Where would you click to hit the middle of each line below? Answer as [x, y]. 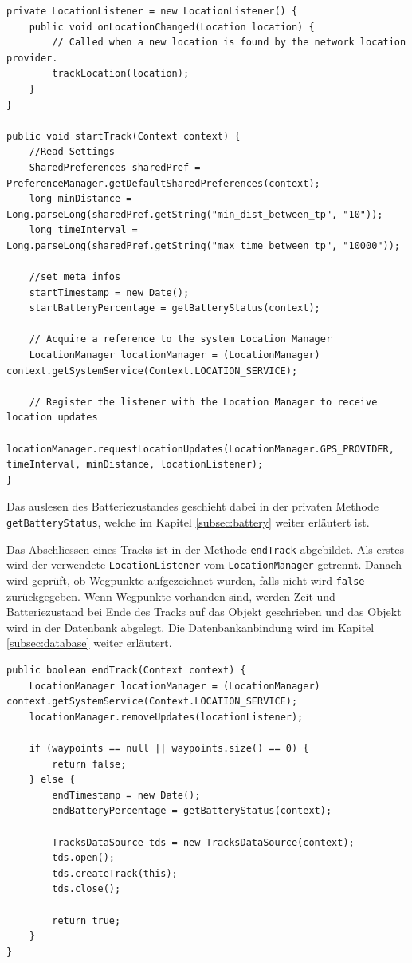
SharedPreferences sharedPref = [115, 167]
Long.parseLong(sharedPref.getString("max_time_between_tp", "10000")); [203, 245]
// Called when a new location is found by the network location [229, 43]
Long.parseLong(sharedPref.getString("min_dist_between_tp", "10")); [195, 214]
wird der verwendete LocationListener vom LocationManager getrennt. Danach [204, 564]
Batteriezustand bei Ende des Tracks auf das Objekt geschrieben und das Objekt [204, 612]
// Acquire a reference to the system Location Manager [180, 339]
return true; [86, 920]
